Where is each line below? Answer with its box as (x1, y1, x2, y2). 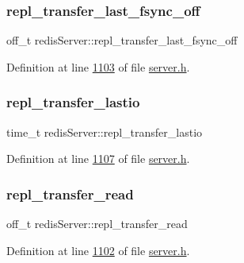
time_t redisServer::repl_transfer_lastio (6, 123, 203, 140)
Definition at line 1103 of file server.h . (6, 58, 190, 75)
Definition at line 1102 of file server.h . (6, 242, 190, 258)
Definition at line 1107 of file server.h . (6, 150, 190, 167)
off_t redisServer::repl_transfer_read (6, 215, 188, 232)
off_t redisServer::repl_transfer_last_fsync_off (6, 32, 238, 48)
